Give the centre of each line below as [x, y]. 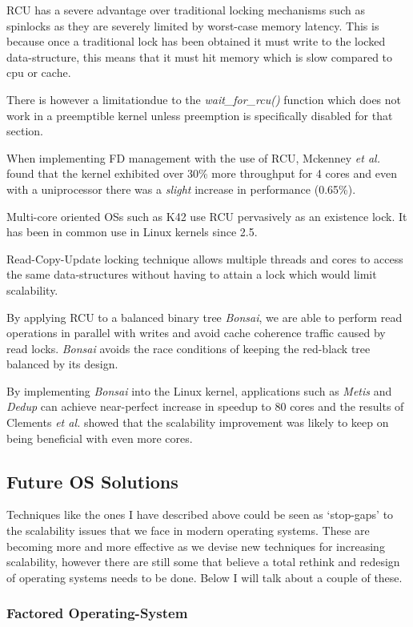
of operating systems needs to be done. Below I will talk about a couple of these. [204, 577]
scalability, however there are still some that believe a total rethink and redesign [203, 562]
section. [25, 131]
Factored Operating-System [97, 613]
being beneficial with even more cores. [100, 438]
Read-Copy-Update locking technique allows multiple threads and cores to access [205, 258]
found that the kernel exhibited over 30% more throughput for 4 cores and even [202, 173]
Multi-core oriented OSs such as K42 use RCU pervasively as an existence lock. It [207, 216]
